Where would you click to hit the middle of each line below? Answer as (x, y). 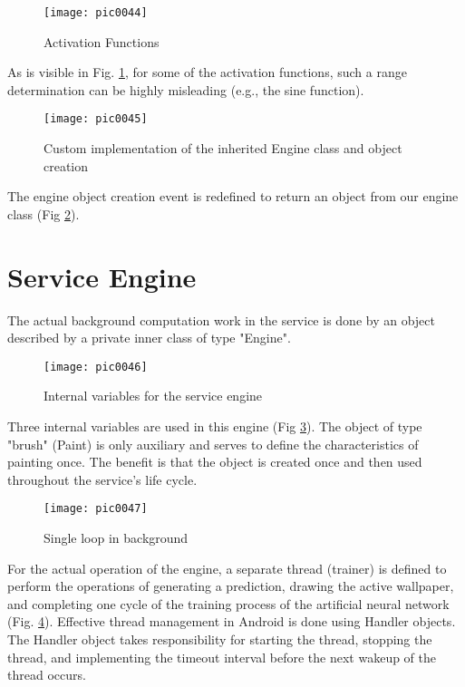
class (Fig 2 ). (44, 213)
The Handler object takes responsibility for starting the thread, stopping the (220, 639)
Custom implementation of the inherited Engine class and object (223, 148)
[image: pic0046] (96, 367)
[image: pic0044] (96, 13)
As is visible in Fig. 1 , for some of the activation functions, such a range (207, 72)
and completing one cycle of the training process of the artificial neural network (228, 603)
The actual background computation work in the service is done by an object (221, 319)
